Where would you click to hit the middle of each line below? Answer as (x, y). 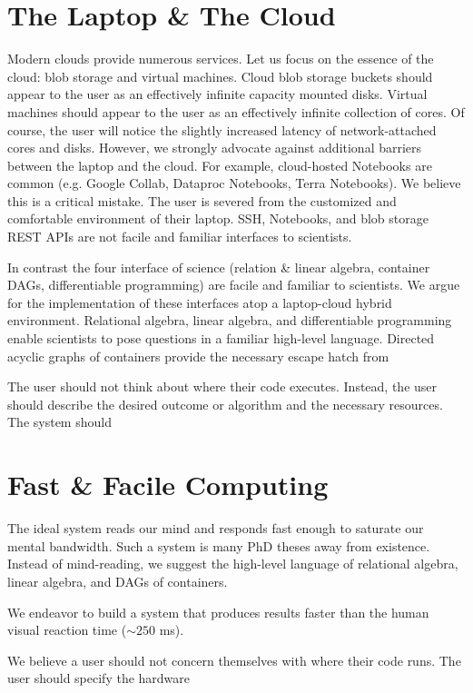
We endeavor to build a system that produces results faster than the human (218, 612)
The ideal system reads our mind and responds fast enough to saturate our (216, 528)
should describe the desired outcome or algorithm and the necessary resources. (225, 404)
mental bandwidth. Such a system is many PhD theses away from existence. (219, 545)
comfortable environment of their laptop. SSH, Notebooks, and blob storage (218, 218)
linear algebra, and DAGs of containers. (118, 581)
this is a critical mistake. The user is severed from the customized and (202, 200)
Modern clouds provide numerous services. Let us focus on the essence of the (221, 59)
